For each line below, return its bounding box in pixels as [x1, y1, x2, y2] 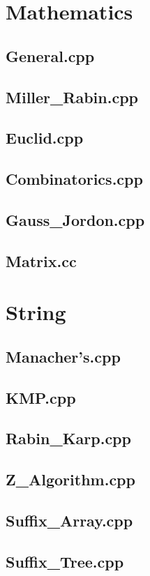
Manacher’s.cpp [6, 345, 121, 367]
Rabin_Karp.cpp [6, 427, 131, 449]
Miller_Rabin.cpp [6, 86, 138, 107]
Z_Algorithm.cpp [6, 469, 135, 490]
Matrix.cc [6, 250, 77, 271]
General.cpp [6, 45, 95, 66]
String [6, 298, 66, 326]
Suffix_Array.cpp [6, 509, 133, 531]
